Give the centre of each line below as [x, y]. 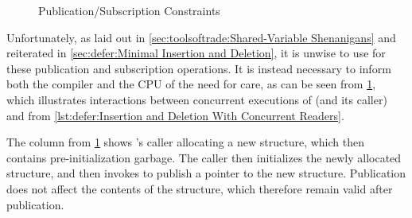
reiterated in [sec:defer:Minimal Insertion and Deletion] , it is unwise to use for [196, 53]
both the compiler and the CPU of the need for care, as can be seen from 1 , [191, 84]
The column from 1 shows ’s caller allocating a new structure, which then [185, 142]
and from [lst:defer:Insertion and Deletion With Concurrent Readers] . [175, 115]
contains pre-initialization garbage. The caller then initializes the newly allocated [204, 157]
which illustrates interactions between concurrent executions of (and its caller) [197, 99]
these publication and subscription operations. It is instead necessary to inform [199, 68]
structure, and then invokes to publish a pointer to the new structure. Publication [206, 173]
